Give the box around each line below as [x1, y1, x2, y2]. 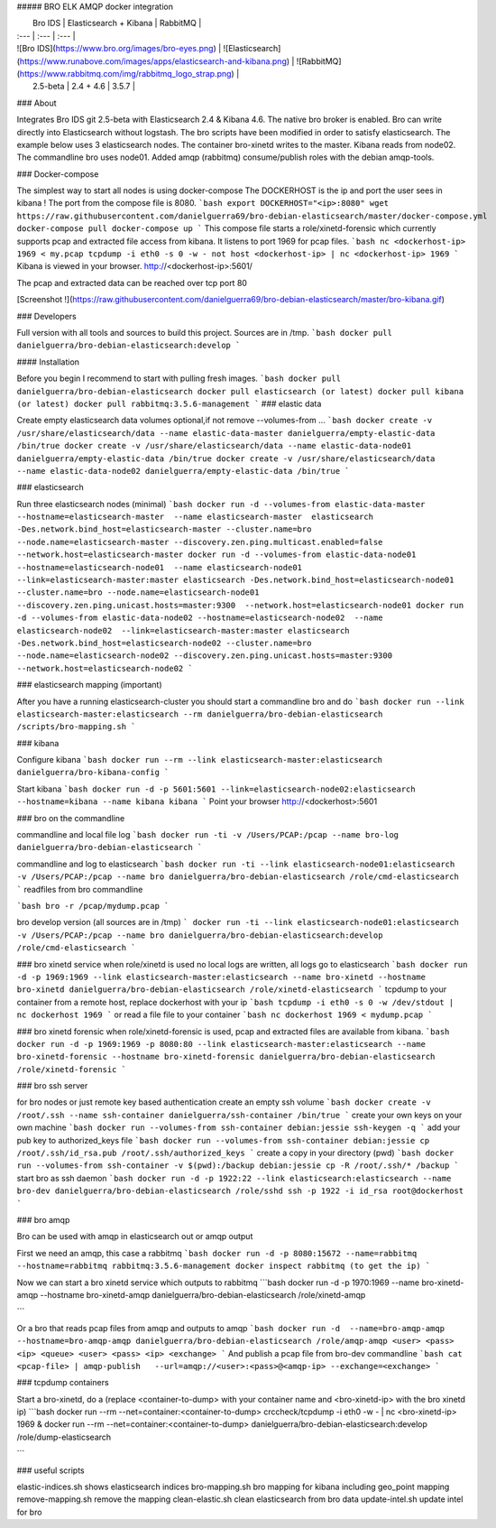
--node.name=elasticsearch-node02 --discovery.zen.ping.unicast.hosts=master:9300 [16, 651, 392, 661]
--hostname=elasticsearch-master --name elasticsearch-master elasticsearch [16, 512, 374, 523]
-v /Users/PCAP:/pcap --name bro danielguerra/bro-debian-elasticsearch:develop [16, 930, 383, 940]
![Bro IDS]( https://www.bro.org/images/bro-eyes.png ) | [16, 43, 222, 54]
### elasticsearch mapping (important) [16, 680, 162, 690]
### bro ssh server [16, 1080, 88, 1091]
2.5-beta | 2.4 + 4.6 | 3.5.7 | [32, 81, 135, 92]
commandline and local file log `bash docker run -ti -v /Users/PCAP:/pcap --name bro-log [16, 829, 399, 840]
